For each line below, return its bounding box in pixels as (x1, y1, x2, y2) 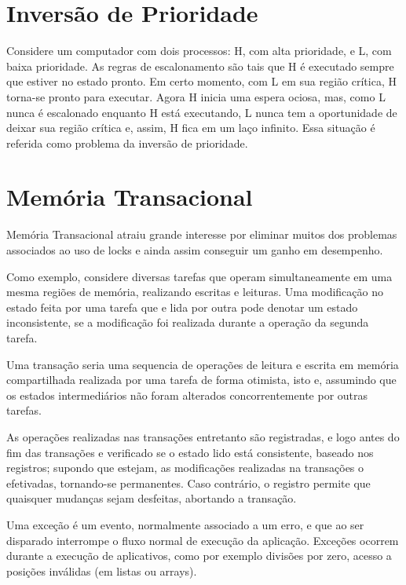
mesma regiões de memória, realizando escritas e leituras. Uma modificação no (6, 283, 384, 300)
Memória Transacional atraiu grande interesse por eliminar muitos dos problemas (6, 226, 397, 243)
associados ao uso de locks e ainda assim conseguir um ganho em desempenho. (6, 242, 383, 258)
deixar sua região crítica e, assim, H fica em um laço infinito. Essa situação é (6, 119, 375, 136)
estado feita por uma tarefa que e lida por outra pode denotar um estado (6, 298, 358, 315)
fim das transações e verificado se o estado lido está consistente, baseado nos (6, 444, 374, 460)
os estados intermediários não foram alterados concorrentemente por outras (6, 386, 368, 403)
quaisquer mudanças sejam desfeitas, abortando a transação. (6, 490, 297, 506)
